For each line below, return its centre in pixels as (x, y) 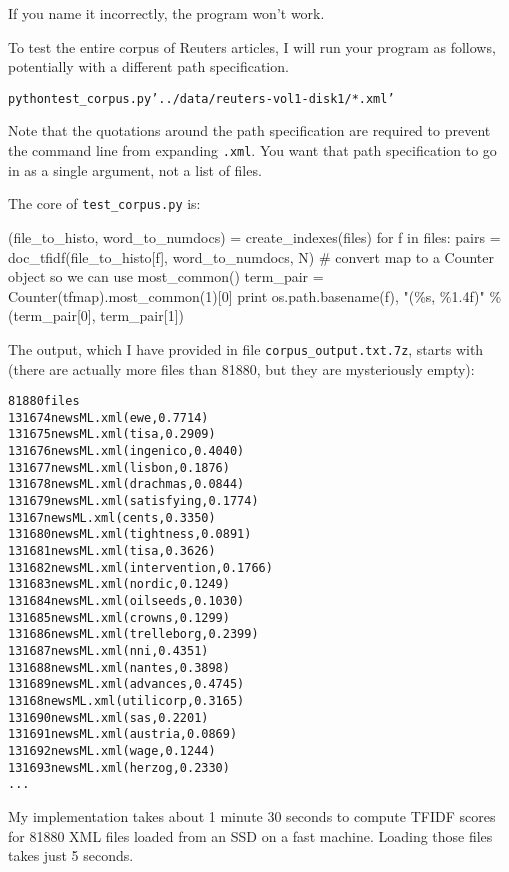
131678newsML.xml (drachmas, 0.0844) (126, 484)
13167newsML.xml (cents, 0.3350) (112, 517)
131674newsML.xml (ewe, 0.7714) (108, 417)
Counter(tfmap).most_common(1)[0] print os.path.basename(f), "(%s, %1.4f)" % (255, 295)
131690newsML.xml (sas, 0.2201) (108, 717)
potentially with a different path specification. (148, 66)
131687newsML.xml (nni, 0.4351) (108, 651)
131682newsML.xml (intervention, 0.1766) (140, 567)
